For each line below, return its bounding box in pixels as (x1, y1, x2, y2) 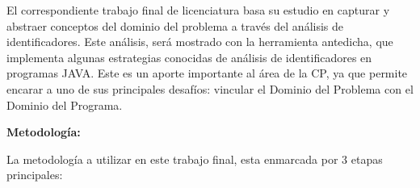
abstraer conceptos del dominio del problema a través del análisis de (6, 17, 344, 34)
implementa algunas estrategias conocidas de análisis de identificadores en (6, 48, 372, 65)
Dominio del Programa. (6, 96, 123, 113)
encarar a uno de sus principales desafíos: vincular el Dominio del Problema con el (6, 80, 414, 97)
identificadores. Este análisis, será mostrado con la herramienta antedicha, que (6, 33, 393, 50)
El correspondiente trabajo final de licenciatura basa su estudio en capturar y (6, 2, 390, 18)
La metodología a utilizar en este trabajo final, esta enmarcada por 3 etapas (6, 150, 383, 167)
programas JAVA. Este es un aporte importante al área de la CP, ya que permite (6, 65, 408, 81)
